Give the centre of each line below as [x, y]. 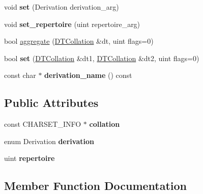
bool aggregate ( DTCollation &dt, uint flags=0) [79, 41]
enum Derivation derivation [49, 141]
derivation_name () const [88, 75]
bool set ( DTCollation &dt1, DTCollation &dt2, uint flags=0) [102, 58]
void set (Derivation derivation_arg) [62, 7]
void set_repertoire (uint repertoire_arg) [72, 24]
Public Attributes [51, 103]
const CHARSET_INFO [43, 124]
